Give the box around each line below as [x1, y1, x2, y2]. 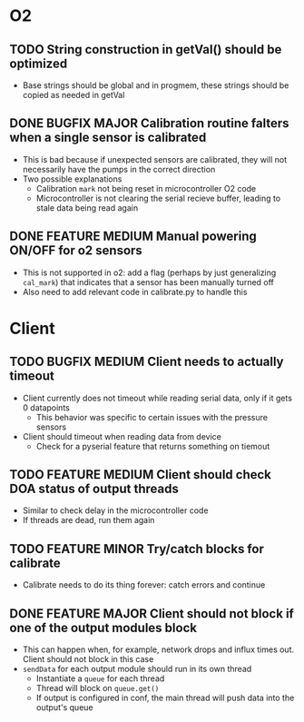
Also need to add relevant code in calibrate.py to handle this [22, 286, 248, 297]
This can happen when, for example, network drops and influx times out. [22, 644, 295, 655]
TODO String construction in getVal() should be [9, 42, 282, 57]
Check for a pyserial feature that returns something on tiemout [35, 440, 270, 451]
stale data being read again [35, 202, 139, 213]
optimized [9, 55, 68, 71]
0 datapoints [22, 401, 70, 413]
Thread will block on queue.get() [35, 683, 160, 694]
